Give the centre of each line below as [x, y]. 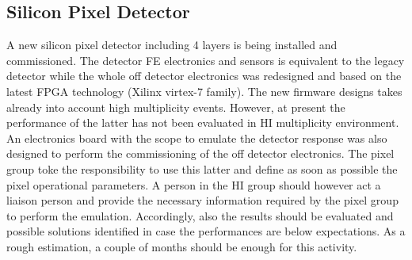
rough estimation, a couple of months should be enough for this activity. [182, 246]
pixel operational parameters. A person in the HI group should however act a [194, 184]
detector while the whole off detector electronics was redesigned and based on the [204, 76]
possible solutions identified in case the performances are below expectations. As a [206, 231]
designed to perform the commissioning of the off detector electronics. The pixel [200, 153]
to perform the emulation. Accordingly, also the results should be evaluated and [200, 215]
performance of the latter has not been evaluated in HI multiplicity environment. [203, 122]
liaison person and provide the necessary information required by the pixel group [202, 200]
